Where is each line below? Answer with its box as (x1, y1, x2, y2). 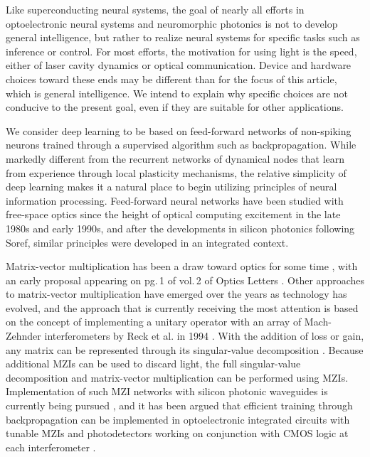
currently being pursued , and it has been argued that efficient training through (6, 398, 353, 413)
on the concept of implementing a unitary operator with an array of (6, 314, 302, 329)
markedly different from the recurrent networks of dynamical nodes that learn (6, 151, 345, 166)
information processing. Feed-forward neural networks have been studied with (6, 193, 344, 208)
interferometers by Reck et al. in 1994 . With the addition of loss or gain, (44, 328, 364, 343)
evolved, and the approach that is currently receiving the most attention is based (6, 300, 359, 315)
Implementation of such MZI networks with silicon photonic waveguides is (6, 384, 328, 399)
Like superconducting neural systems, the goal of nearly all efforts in (6, 2, 305, 16)
